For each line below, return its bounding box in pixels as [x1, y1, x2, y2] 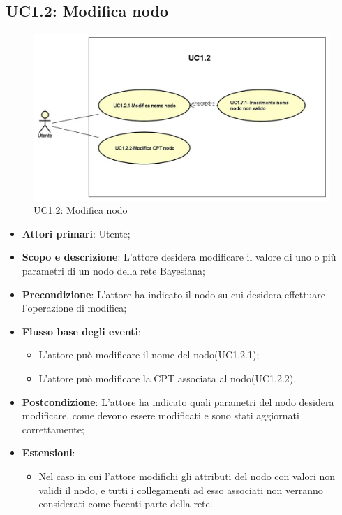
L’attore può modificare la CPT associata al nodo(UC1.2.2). [38, 371, 297, 386]
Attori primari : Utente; [22, 226, 131, 240]
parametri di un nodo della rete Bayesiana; [22, 263, 205, 278]
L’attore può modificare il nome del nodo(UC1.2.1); [38, 347, 260, 362]
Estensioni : [22, 445, 75, 460]
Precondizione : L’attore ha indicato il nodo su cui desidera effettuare [22, 286, 326, 301]
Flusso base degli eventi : [22, 324, 141, 338]
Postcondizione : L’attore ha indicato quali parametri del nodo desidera [22, 394, 334, 409]
